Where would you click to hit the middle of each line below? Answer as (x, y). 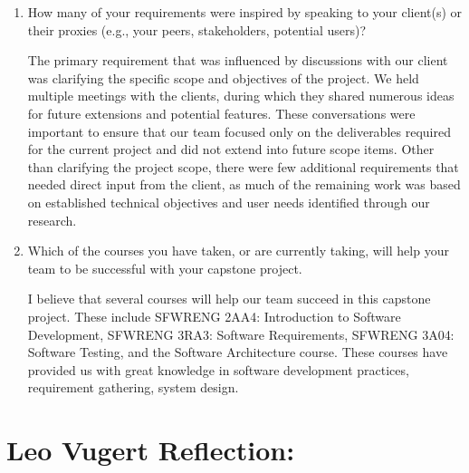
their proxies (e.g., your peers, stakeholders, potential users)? (197, 29)
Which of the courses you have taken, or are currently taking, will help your (238, 251)
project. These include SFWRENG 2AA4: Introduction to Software (214, 316)
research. (52, 220)
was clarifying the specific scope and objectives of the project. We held (223, 77)
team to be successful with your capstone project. (165, 268)
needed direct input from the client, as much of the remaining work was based (244, 184)
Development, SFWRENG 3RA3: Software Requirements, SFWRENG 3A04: (241, 334)
